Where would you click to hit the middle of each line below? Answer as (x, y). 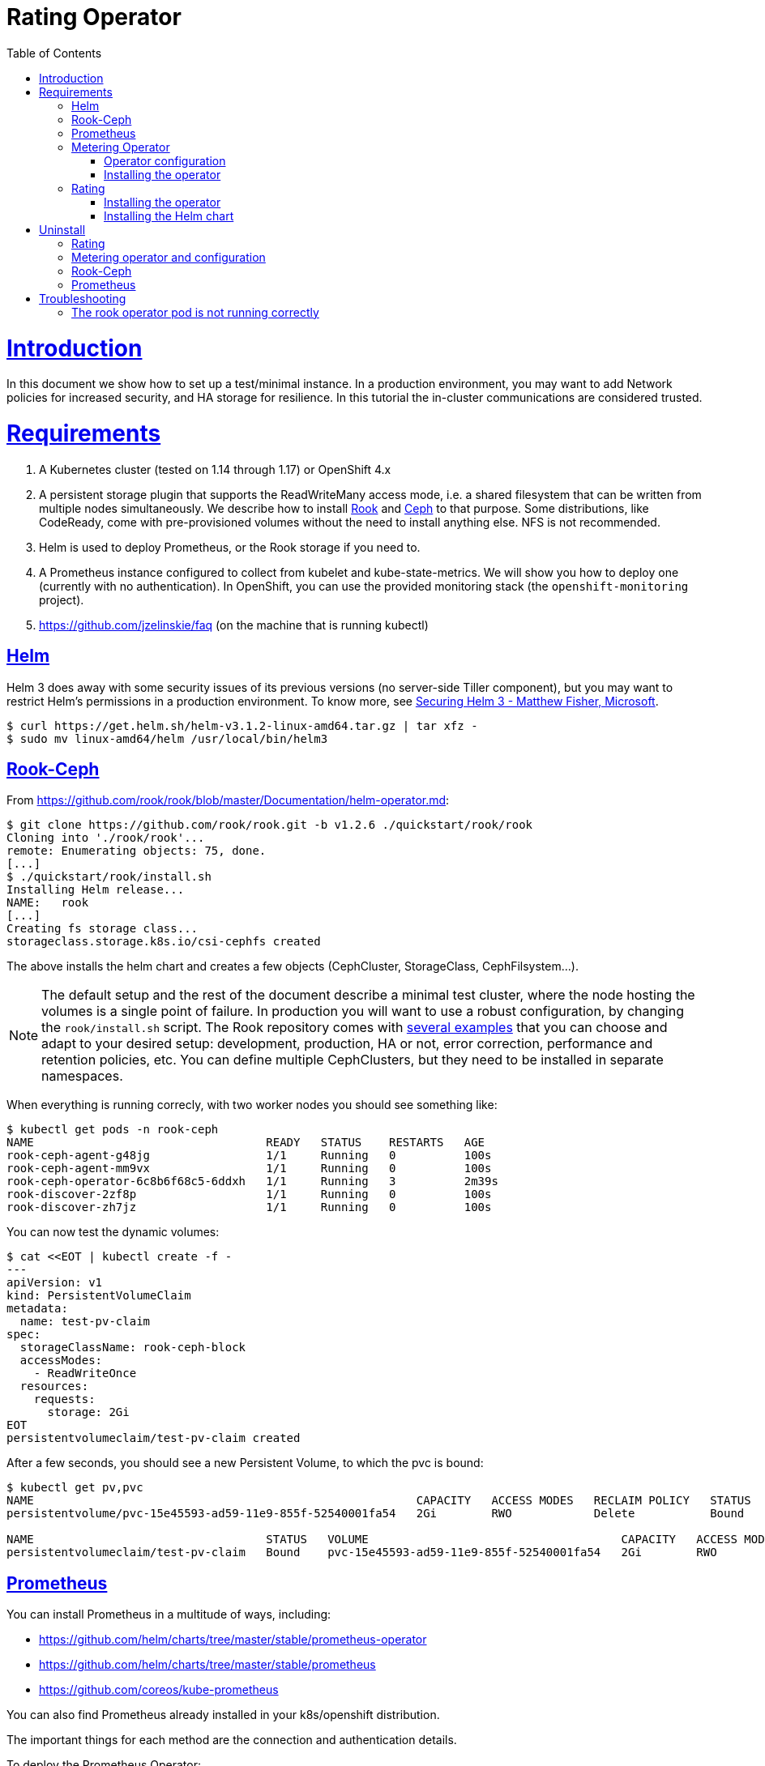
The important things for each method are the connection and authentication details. (232, 1740)
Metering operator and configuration (169, 257)
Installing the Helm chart (169, 215)
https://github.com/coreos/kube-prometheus (159, 1690)
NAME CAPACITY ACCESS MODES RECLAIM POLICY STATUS (379, 1501)
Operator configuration (165, 160)
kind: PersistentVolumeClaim (99, 1296)
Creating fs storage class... (103, 929)
